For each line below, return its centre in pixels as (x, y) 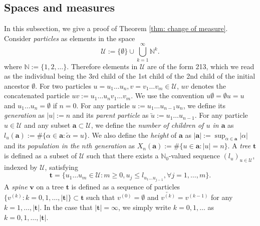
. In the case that (66, 207)
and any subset (47, 125)
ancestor (17, 85)
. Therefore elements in (102, 66)
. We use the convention (168, 95)
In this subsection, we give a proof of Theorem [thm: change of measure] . (116, 28)
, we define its (204, 105)
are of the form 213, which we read (201, 66)
